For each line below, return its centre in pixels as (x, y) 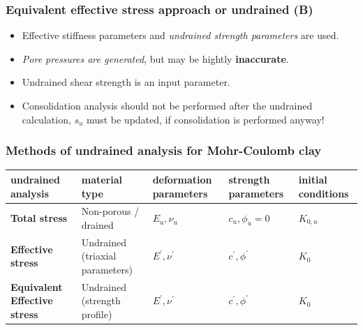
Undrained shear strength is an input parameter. (126, 82)
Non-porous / (110, 211)
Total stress (39, 218)
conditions (324, 193)
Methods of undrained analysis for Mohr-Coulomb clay (164, 150)
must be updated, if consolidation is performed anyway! (206, 119)
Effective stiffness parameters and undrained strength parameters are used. (180, 35)
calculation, (46, 119)
